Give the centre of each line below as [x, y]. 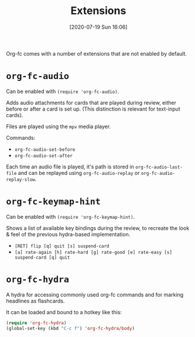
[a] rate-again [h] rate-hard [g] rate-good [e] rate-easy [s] [93, 252]
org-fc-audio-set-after [44, 156]
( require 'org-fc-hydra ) [36, 323]
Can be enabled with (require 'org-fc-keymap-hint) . [71, 216]
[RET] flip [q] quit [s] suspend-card [62, 246]
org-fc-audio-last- [159, 167]
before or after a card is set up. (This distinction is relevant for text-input [93, 109]
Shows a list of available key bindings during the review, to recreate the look [98, 228]
